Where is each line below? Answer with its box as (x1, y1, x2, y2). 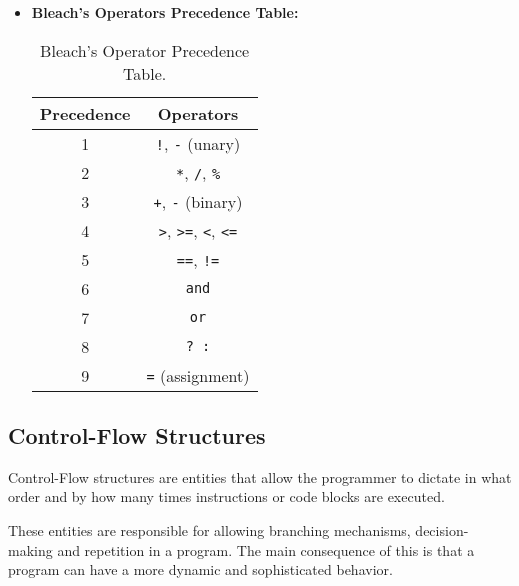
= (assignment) (146, 363, 250, 387)
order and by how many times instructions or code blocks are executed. (8, 486, 445, 507)
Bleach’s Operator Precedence (40, 38, 250, 62)
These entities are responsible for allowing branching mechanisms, (8, 519, 411, 540)
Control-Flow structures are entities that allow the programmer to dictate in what (8, 466, 512, 487)
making (8, 539, 53, 560)
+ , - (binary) (153, 189, 243, 213)
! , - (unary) (155, 131, 241, 155)
